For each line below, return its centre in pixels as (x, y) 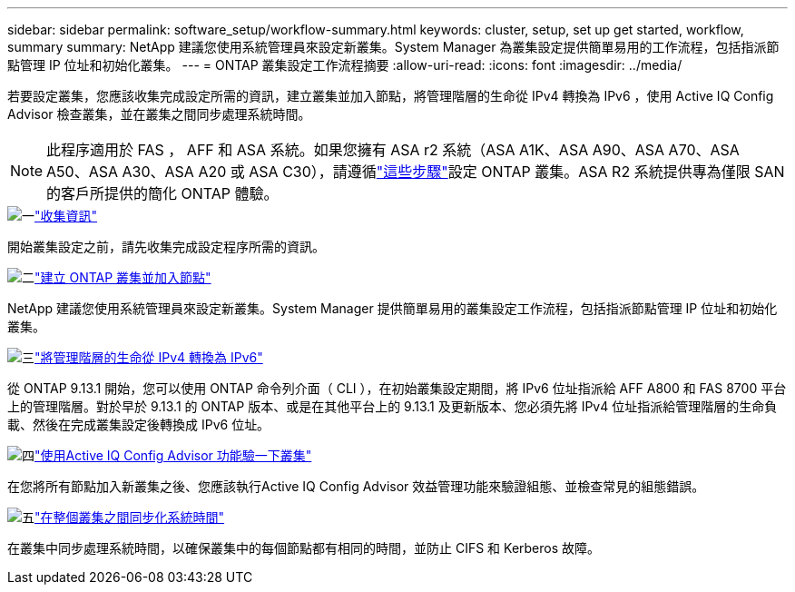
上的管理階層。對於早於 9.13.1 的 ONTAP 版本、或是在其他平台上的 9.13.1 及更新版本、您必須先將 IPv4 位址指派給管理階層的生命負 (393, 406)
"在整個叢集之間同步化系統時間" (130, 517)
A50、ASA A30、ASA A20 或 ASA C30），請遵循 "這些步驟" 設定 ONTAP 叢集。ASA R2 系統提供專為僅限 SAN (416, 172)
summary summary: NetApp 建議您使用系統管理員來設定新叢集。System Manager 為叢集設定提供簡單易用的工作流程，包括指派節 (393, 47)
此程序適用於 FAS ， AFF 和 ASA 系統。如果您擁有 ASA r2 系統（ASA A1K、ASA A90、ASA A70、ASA (393, 150)
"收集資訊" (66, 216)
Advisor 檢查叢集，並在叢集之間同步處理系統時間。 (159, 114)
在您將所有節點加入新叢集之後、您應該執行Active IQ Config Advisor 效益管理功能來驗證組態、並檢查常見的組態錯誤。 (356, 486)
